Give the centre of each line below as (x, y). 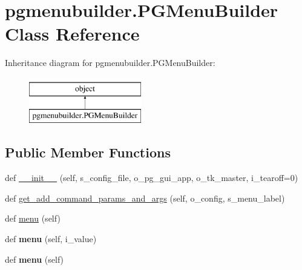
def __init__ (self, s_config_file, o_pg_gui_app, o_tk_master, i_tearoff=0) (152, 178)
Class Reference (72, 34)
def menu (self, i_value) (51, 239)
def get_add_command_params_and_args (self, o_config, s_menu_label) (145, 198)
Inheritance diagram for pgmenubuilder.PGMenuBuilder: (110, 63)
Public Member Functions (88, 152)
